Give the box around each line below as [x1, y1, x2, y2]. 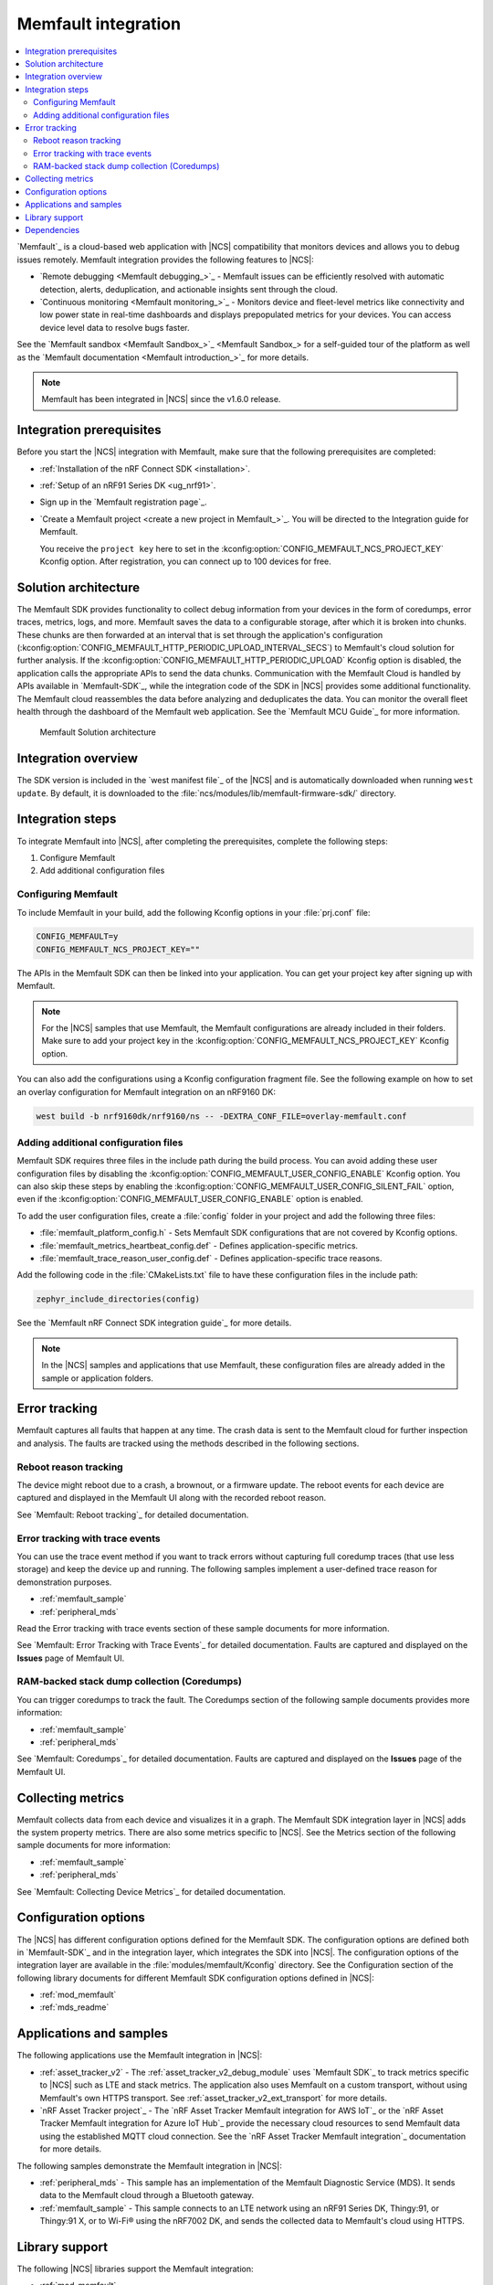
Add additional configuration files [39, 865, 165, 877]
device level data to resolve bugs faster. [39, 322, 190, 333]
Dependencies [25, 225, 80, 236]
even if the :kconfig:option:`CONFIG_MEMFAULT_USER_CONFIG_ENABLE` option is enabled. [16, 1194, 364, 1205]
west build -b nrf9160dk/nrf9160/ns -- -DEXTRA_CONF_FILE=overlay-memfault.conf [36, 1111, 407, 1121]
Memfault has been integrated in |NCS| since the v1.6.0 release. [41, 394, 281, 405]
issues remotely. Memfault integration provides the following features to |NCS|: [16, 254, 314, 265]
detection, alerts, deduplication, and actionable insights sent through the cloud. [39, 283, 338, 294]
